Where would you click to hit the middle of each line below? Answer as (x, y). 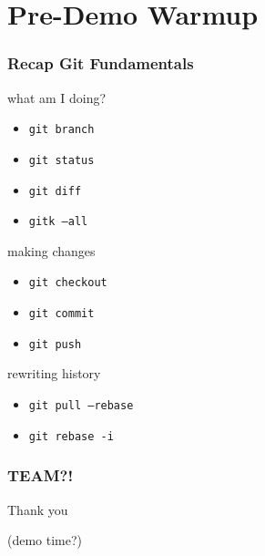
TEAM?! (41, 475)
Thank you (38, 509)
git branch (61, 130)
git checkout (68, 283)
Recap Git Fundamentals (101, 63)
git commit (61, 314)
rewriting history (54, 373)
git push (55, 344)
